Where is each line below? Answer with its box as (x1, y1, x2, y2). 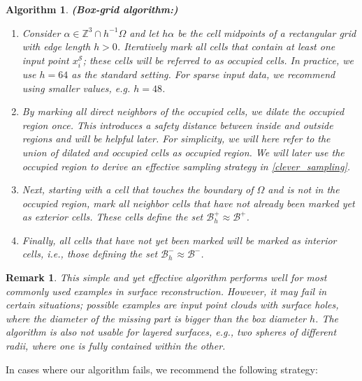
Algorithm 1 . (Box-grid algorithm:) (6, 2, 178, 16)
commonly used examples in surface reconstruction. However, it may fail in (6, 283, 327, 298)
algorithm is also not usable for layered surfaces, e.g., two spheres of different (6, 324, 337, 339)
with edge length (22, 39, 91, 54)
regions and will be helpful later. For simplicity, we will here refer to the (22, 131, 331, 146)
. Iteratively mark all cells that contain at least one (117, 39, 335, 54)
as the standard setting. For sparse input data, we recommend (71, 66, 335, 81)
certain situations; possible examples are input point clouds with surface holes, (6, 297, 339, 312)
